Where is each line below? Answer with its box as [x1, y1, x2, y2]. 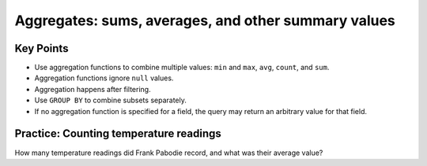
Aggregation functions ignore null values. [34, 73, 174, 83]
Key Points [14, 42, 69, 55]
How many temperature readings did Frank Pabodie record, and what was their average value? [14, 148, 323, 157]
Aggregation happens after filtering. [34, 84, 151, 94]
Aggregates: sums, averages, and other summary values [14, 12, 395, 29]
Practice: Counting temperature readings [14, 127, 221, 141]
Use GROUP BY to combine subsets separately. [34, 95, 187, 105]
